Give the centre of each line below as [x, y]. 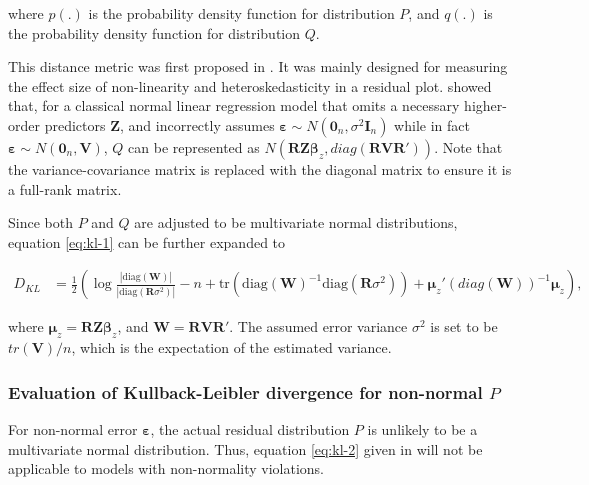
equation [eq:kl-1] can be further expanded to [147, 241]
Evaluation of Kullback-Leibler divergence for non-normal [245, 391]
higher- [485, 105]
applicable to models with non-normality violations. [166, 468]
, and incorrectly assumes [197, 124]
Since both [40, 222]
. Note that [468, 146]
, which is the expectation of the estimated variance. [231, 347]
